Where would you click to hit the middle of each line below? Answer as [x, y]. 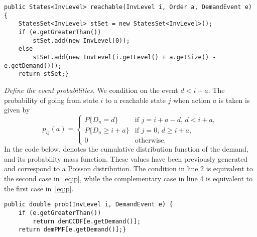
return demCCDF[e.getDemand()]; [87, 221]
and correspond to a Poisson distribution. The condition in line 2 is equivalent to [128, 168]
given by [17, 110]
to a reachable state [136, 100]
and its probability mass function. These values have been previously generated [126, 158]
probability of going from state [51, 100]
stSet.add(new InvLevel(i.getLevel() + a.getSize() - [124, 57]
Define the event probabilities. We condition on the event [91, 90]
